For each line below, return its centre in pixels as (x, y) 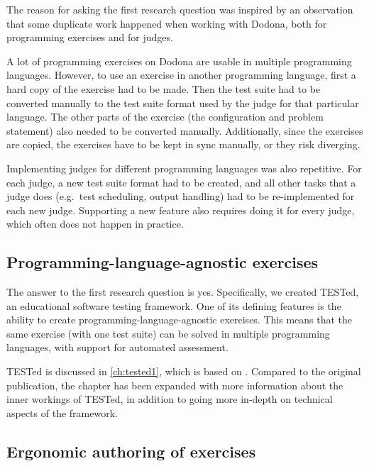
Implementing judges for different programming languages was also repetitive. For (184, 168)
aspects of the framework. (62, 412)
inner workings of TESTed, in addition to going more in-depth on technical (170, 399)
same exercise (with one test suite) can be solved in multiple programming (168, 333)
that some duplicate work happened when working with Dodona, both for (167, 23)
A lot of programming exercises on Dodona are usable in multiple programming (179, 61)
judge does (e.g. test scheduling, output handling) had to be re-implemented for (181, 196)
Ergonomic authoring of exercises (131, 451)
